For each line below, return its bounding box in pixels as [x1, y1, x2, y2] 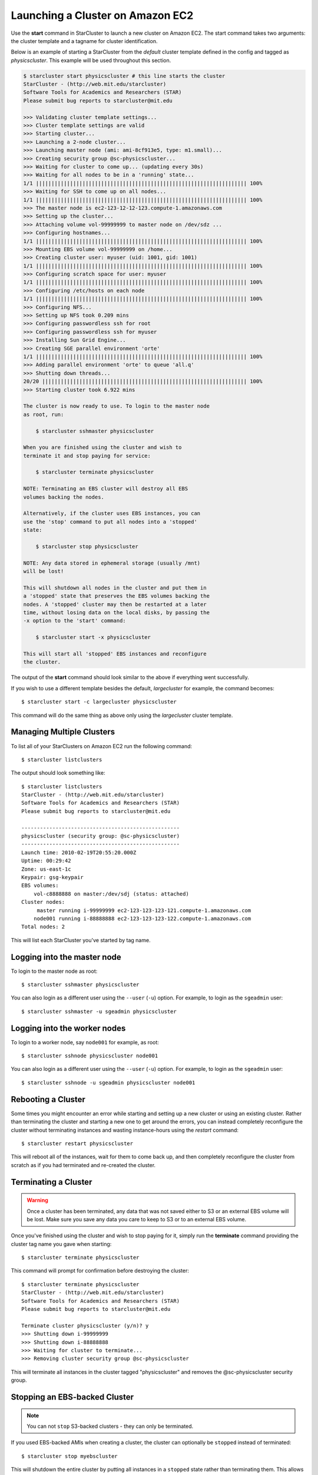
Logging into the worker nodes [11, 1023, 126, 1033]
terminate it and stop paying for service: [23, 452, 151, 459]
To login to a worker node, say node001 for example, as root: [11, 1038, 159, 1045]
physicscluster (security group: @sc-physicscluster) [21, 832, 180, 840]
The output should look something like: [11, 769, 105, 776]
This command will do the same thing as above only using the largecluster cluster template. [11, 712, 233, 719]
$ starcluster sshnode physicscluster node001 [21, 1053, 158, 1059]
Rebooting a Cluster [11, 1094, 85, 1104]
